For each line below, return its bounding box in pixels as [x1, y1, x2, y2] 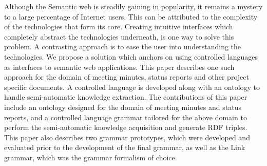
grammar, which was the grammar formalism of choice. [4, 152, 177, 162]
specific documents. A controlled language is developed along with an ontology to [4, 81, 260, 92]
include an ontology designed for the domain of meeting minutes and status [4, 101, 241, 112]
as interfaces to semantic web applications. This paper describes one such [4, 61, 235, 72]
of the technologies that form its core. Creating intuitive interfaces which [4, 21, 233, 32]
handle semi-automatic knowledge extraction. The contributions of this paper [4, 91, 247, 102]
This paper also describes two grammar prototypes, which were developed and [4, 132, 250, 142]
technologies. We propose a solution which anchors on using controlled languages [4, 51, 258, 62]
